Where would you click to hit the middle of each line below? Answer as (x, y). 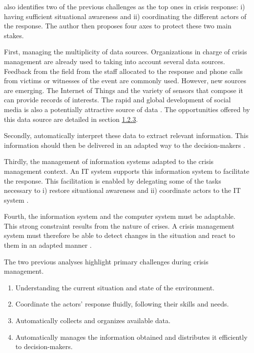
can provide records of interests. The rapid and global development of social (117, 100)
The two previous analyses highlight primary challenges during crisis (106, 261)
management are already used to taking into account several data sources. (115, 61)
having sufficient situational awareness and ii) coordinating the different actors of (125, 16)
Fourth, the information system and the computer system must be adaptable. (120, 216)
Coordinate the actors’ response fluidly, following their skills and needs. (122, 304)
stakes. (14, 35)
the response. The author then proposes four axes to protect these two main (118, 26)
